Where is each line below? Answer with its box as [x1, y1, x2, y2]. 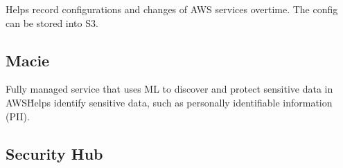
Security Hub [6, 142, 103, 164]
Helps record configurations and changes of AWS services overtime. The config [6, 2, 338, 16]
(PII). [6, 109, 30, 123]
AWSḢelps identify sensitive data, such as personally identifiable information [6, 95, 333, 109]
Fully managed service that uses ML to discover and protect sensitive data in [6, 82, 333, 96]
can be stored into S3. [6, 15, 98, 30]
